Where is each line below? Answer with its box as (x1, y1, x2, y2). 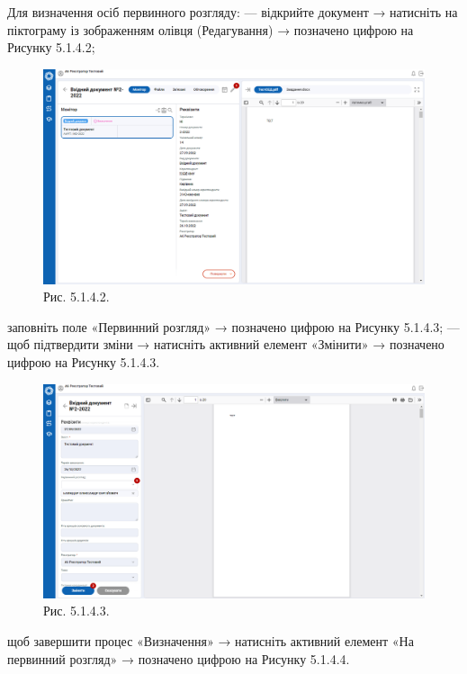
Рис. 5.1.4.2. (43, 287, 110, 306)
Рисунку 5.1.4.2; (7, 38, 95, 57)
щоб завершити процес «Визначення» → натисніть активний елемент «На (7, 631, 414, 650)
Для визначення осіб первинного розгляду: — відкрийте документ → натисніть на (7, 3, 458, 21)
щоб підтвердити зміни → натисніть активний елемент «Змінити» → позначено (7, 335, 445, 354)
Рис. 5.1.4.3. (43, 601, 110, 620)
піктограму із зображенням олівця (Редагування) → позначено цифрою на (7, 20, 414, 39)
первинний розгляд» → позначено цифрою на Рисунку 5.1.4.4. (7, 649, 350, 668)
